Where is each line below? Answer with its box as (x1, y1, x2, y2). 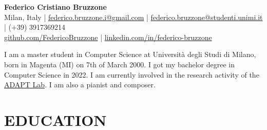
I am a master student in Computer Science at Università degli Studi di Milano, (4, 49, 256, 60)
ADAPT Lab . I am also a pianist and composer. (4, 79, 156, 90)
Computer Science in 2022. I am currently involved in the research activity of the (4, 69, 259, 80)
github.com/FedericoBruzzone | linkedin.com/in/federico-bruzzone (4, 31, 212, 42)
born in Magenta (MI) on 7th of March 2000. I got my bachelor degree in (4, 59, 235, 69)
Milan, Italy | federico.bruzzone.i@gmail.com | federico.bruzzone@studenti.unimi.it (4, 11, 263, 22)
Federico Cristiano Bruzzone (4, 2, 107, 12)
